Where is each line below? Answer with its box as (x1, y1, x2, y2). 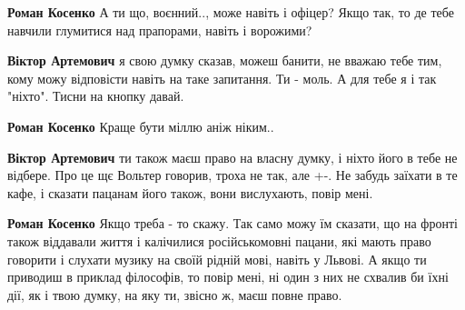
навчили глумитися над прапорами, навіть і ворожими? (7, 20, 312, 39)
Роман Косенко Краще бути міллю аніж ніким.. (7, 116, 274, 135)
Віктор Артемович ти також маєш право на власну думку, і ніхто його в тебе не (7, 147, 458, 166)
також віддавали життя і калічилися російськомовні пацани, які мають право (7, 231, 431, 250)
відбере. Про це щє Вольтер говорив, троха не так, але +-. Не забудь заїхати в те (7, 165, 458, 185)
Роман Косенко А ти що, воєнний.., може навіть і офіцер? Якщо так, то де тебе (7, 3, 454, 21)
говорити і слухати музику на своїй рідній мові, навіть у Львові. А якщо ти (7, 249, 427, 268)
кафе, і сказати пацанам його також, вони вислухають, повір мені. (7, 183, 373, 202)
